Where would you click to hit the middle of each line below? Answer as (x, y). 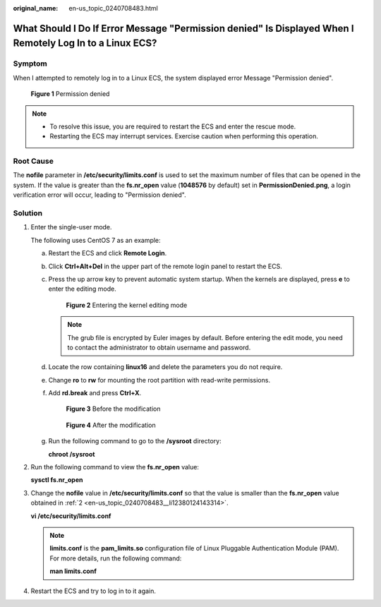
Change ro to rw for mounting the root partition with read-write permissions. (159, 380)
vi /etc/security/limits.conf (71, 516)
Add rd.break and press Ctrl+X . (95, 393)
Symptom (30, 64)
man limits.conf (73, 571)
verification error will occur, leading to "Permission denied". (99, 195)
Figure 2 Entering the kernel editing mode (127, 305)
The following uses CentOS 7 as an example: (96, 240)
